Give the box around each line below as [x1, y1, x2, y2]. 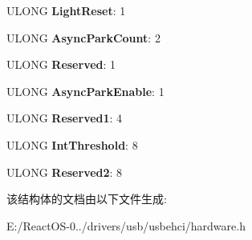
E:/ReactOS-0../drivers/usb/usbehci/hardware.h [6, 217, 246, 234]
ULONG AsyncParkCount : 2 [6, 29, 161, 46]
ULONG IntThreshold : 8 [6, 136, 138, 153]
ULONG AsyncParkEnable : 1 [6, 82, 165, 99]
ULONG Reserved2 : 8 [6, 163, 123, 180]
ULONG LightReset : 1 [6, 2, 126, 18]
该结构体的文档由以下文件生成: [6, 190, 167, 207]
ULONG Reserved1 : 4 [6, 110, 123, 126]
